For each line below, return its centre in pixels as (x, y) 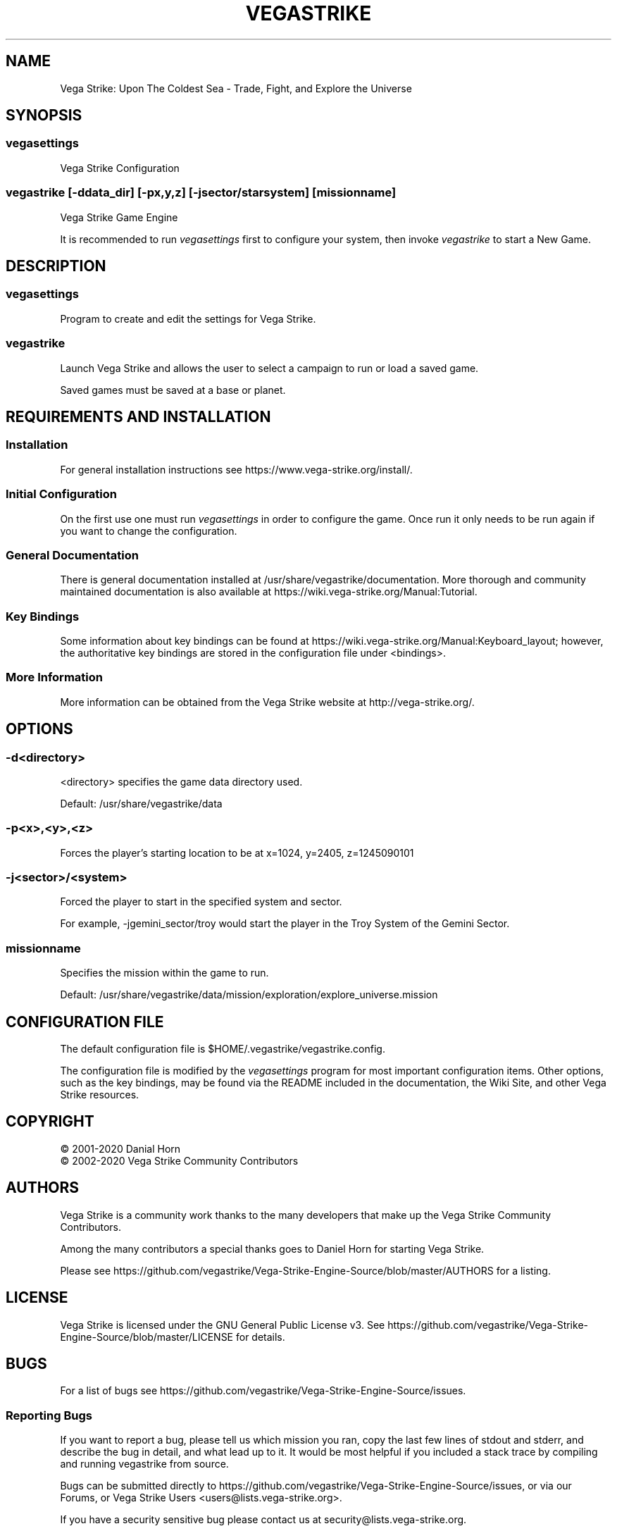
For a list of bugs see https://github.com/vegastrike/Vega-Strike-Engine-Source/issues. (263, 1391)
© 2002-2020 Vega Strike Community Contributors (179, 1160)
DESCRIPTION (56, 266)
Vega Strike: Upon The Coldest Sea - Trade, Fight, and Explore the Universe (236, 88)
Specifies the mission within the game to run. (164, 973)
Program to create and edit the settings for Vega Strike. (188, 318)
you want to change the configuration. (149, 531)
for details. (260, 1337)
